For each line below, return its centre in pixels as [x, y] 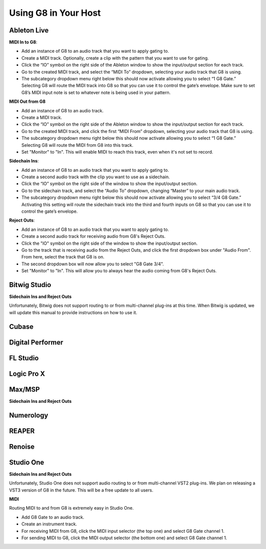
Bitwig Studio [30, 285]
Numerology [29, 415]
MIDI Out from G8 [27, 101]
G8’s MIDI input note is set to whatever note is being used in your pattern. [96, 92]
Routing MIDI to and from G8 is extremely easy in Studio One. [71, 508]
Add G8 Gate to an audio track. [53, 517]
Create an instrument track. [49, 524]
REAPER [22, 431]
